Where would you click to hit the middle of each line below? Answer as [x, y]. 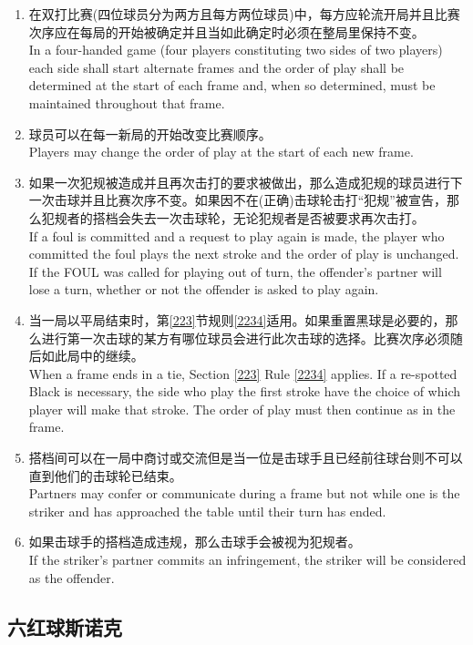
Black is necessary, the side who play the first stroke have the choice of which [244, 391]
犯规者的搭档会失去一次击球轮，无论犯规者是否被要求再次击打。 [233, 217]
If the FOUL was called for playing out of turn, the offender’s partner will [235, 271]
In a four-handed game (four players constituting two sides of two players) [236, 50]
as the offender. [72, 577]
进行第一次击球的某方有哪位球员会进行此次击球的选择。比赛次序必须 [246, 338]
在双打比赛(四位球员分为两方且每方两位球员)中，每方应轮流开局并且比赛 [244, 14]
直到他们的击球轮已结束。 [105, 475]
